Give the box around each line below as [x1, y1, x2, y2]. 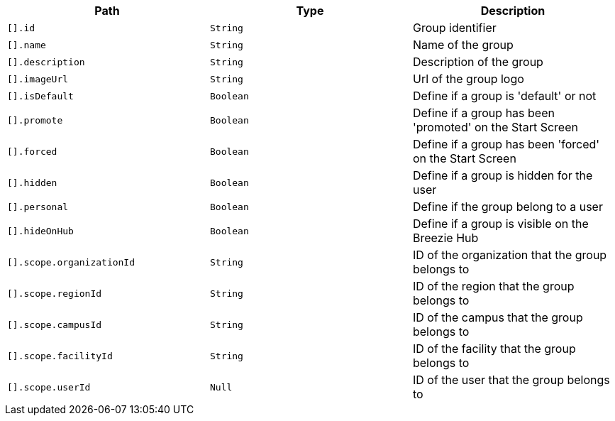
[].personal [7, 201, 69, 212]
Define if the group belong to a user [412, 199, 603, 214]
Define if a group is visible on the [412, 217, 589, 231]
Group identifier [412, 21, 497, 35]
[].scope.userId [7, 381, 91, 393]
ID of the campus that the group [412, 310, 583, 324]
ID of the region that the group [412, 279, 575, 293]
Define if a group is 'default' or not [412, 89, 597, 103]
